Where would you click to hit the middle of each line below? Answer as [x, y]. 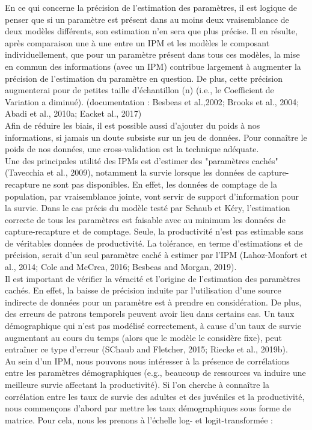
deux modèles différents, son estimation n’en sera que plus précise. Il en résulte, [151, 31]
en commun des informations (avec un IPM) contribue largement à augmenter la [153, 66]
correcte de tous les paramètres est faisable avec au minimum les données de [145, 219]
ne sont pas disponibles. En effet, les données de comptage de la [160, 184]
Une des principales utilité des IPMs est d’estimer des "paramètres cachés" [142, 160]
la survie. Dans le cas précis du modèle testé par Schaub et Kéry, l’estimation [148, 208]
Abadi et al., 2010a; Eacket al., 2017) [73, 113]
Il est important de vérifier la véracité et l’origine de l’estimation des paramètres [153, 278]
